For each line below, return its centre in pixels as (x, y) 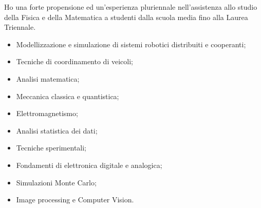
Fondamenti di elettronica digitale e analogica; (89, 165)
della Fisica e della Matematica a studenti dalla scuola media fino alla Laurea (126, 17)
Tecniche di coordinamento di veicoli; (74, 61)
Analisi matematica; (48, 78)
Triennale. (20, 27)
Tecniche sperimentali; (51, 148)
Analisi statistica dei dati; (57, 130)
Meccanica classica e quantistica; (68, 96)
